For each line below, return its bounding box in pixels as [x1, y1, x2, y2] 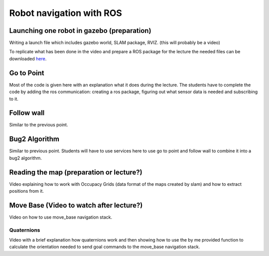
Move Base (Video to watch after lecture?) [9, 201, 143, 209]
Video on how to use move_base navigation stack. [9, 214, 112, 220]
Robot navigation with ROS [9, 7, 122, 18]
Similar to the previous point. [9, 122, 68, 128]
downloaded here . [9, 55, 47, 62]
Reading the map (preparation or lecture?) [9, 168, 142, 176]
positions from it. [9, 188, 44, 194]
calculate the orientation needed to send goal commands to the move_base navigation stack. [9, 244, 200, 250]
